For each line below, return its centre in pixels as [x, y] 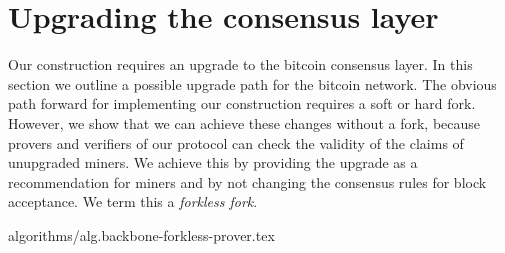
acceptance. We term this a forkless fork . [133, 201]
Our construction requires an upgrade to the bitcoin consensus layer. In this [240, 64]
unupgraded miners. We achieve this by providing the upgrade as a [213, 162]
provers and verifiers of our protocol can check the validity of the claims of [236, 142]
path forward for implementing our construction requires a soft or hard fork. [242, 103]
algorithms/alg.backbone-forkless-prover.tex [141, 234]
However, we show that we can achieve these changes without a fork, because [244, 122]
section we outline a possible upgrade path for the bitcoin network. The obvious [252, 83]
